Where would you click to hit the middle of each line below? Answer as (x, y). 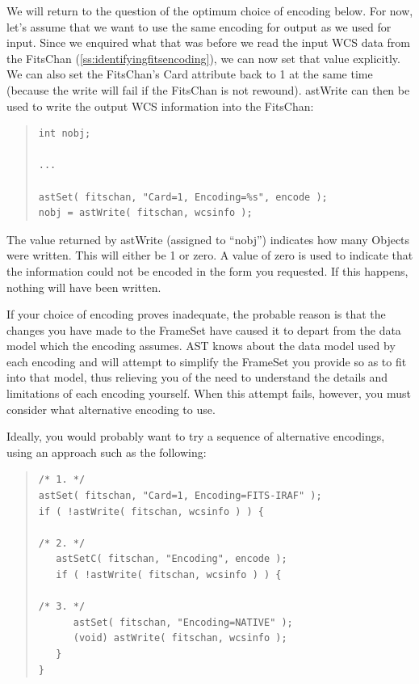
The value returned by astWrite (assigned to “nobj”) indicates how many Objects (208, 239)
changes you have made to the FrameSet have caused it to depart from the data (204, 329)
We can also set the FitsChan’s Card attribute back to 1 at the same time (190, 74)
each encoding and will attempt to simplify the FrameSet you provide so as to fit (207, 361)
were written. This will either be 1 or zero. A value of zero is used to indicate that (210, 255)
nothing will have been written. (84, 287)
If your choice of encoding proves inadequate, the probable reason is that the (196, 314)
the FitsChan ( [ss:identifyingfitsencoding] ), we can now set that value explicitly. (203, 58)
